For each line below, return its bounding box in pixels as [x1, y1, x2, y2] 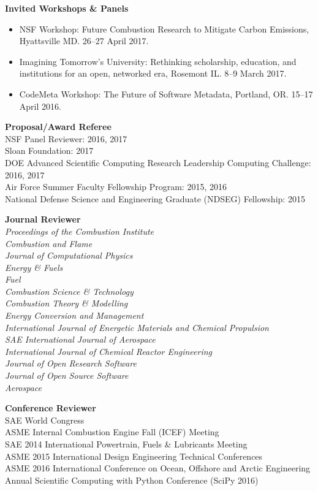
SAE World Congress [5, 413, 85, 426]
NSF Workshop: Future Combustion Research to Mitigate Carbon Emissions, [19, 22, 309, 35]
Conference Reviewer [5, 402, 96, 414]
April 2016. [19, 99, 61, 112]
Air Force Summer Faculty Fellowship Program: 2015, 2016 [5, 180, 227, 193]
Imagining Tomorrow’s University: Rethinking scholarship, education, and [19, 55, 297, 67]
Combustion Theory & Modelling [5, 297, 128, 310]
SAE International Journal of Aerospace [5, 333, 156, 346]
